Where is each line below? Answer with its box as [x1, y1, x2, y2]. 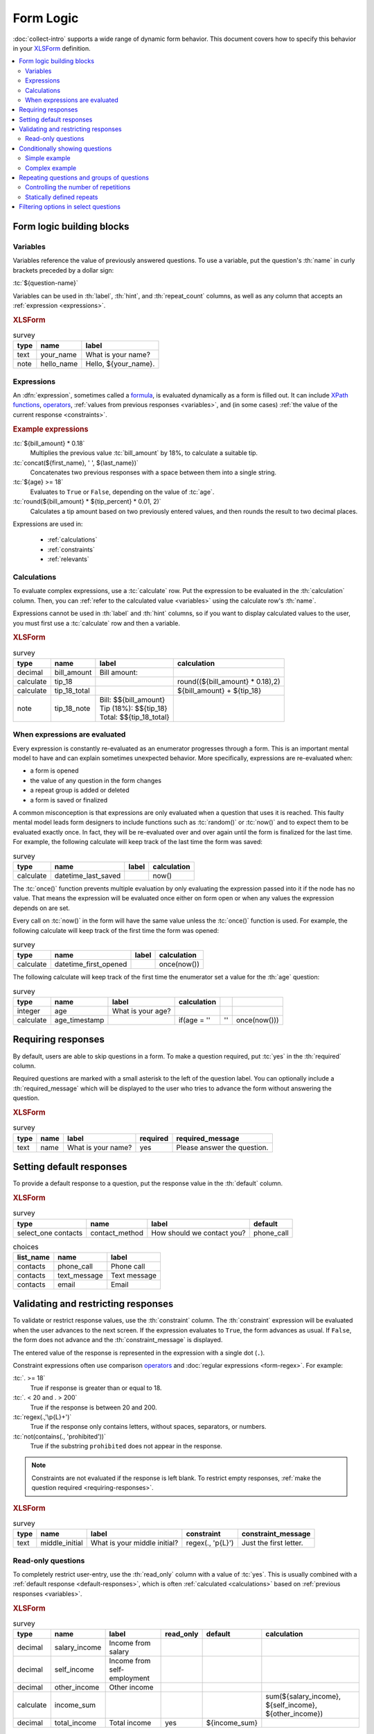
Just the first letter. [241, 1538, 304, 1548]
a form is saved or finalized [30, 796, 108, 804]
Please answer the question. [176, 1142, 269, 1152]
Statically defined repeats [25, 193, 98, 201]
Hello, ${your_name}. [85, 359, 155, 369]
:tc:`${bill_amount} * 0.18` [12, 439, 85, 447]
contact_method [90, 1228, 143, 1237]
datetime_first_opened [54, 959, 127, 969]
